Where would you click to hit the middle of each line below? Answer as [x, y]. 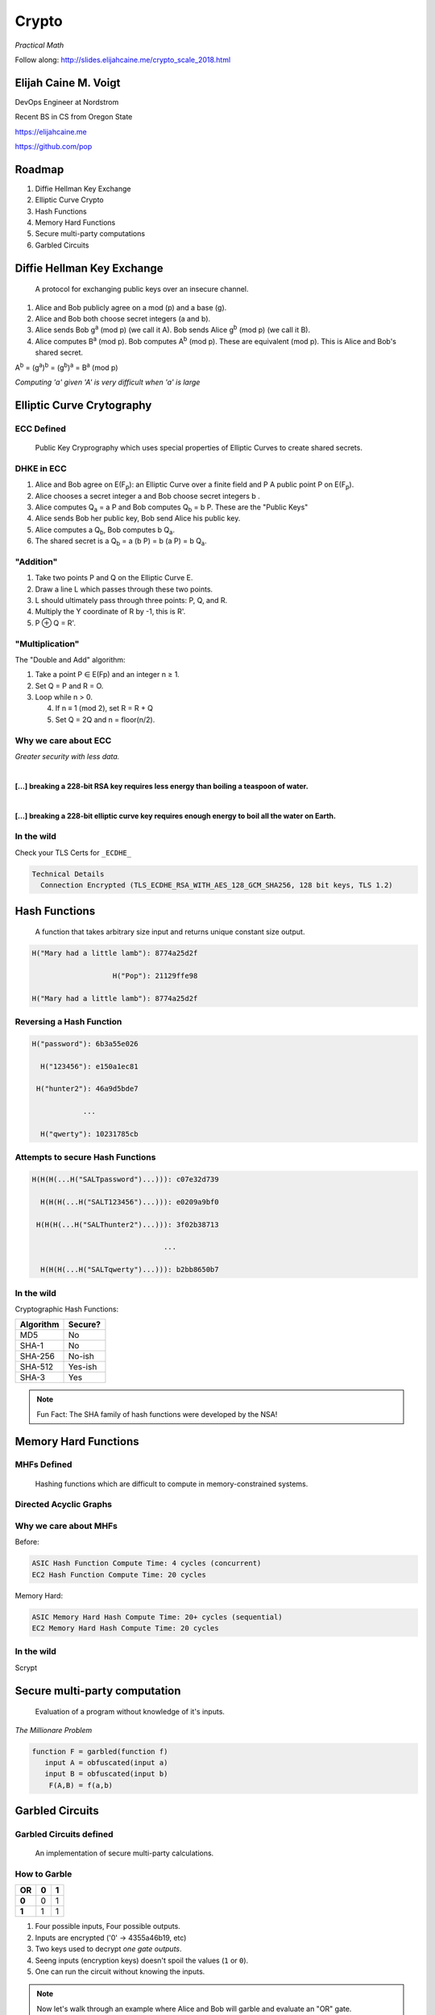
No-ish [81, 1356]
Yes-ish [83, 1367]
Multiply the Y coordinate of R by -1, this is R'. [110, 612]
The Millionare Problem [54, 1730]
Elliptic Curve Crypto [69, 200]
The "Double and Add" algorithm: [70, 659]
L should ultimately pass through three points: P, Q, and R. [131, 600]
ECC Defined [40, 429]
